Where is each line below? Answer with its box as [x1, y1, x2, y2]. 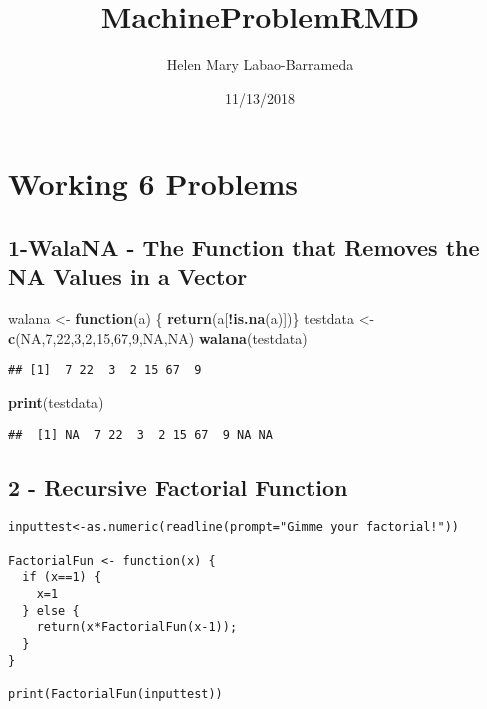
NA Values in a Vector [8, 261, 248, 292]
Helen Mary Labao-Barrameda [166, 54, 354, 75]
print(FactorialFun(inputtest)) [8, 686, 223, 701]
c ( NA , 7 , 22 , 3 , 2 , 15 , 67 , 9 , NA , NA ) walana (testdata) [8, 327, 308, 348]
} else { [22, 603, 80, 618]
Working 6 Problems [8, 163, 298, 204]
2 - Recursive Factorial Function [8, 471, 348, 502]
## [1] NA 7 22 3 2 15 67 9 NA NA [8, 427, 273, 442]
